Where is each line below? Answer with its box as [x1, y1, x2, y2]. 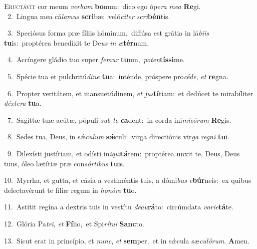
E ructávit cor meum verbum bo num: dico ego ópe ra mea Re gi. [4, 1, 201, 11]
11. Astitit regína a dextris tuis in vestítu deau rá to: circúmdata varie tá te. [4, 201, 233, 212]
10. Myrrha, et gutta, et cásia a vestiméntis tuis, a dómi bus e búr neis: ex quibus [4, 175, 251, 185]
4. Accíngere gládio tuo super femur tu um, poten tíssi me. [7, 54, 185, 65]
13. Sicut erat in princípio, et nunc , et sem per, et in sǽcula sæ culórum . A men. [4, 235, 249, 245]
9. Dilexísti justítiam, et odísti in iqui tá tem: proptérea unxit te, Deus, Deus [7, 148, 240, 158]
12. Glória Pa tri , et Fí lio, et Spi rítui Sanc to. [4, 218, 144, 228]
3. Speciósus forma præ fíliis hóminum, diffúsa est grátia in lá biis [7, 28, 209, 38]
